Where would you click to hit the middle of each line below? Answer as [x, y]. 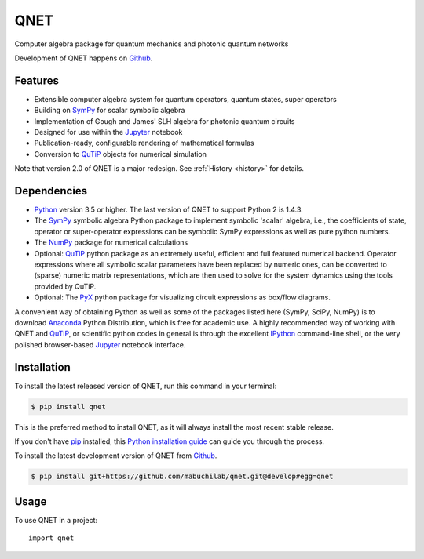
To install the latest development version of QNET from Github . [116, 456]
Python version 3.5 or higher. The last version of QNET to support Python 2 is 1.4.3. [169, 210]
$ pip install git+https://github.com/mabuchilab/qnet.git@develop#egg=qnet [182, 477]
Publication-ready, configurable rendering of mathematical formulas [144, 143]
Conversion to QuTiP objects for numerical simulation [121, 154]
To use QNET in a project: [56, 520]
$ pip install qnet [68, 407]
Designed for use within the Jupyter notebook [108, 132]
